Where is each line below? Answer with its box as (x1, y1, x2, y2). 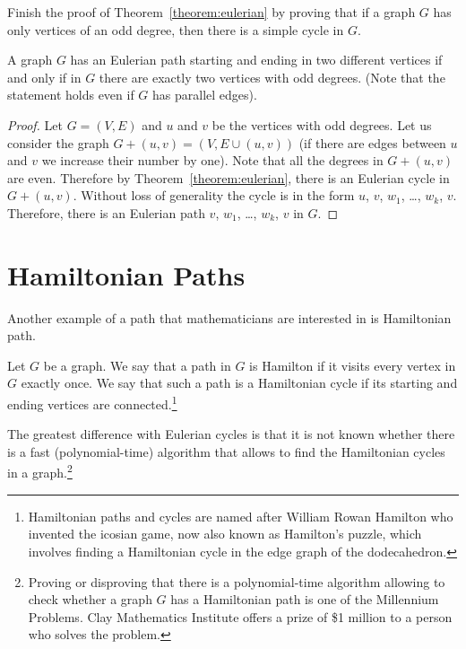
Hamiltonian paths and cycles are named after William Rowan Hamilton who (28, 506, 453, 525)
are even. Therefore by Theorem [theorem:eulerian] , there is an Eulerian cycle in (7, 168, 450, 187)
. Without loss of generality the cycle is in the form (73, 186, 355, 205)
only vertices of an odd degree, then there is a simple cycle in (7, 20, 344, 39)
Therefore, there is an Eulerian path (7, 203, 205, 222)
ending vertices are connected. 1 (7, 392, 177, 413)
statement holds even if (7, 85, 134, 104)
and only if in (7, 67, 82, 86)
